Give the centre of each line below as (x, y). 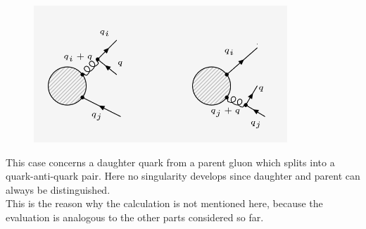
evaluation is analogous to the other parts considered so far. (135, 217)
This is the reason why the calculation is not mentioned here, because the (164, 203)
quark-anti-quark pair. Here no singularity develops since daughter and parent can (183, 176)
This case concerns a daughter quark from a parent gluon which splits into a (170, 162)
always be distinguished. (58, 189)
